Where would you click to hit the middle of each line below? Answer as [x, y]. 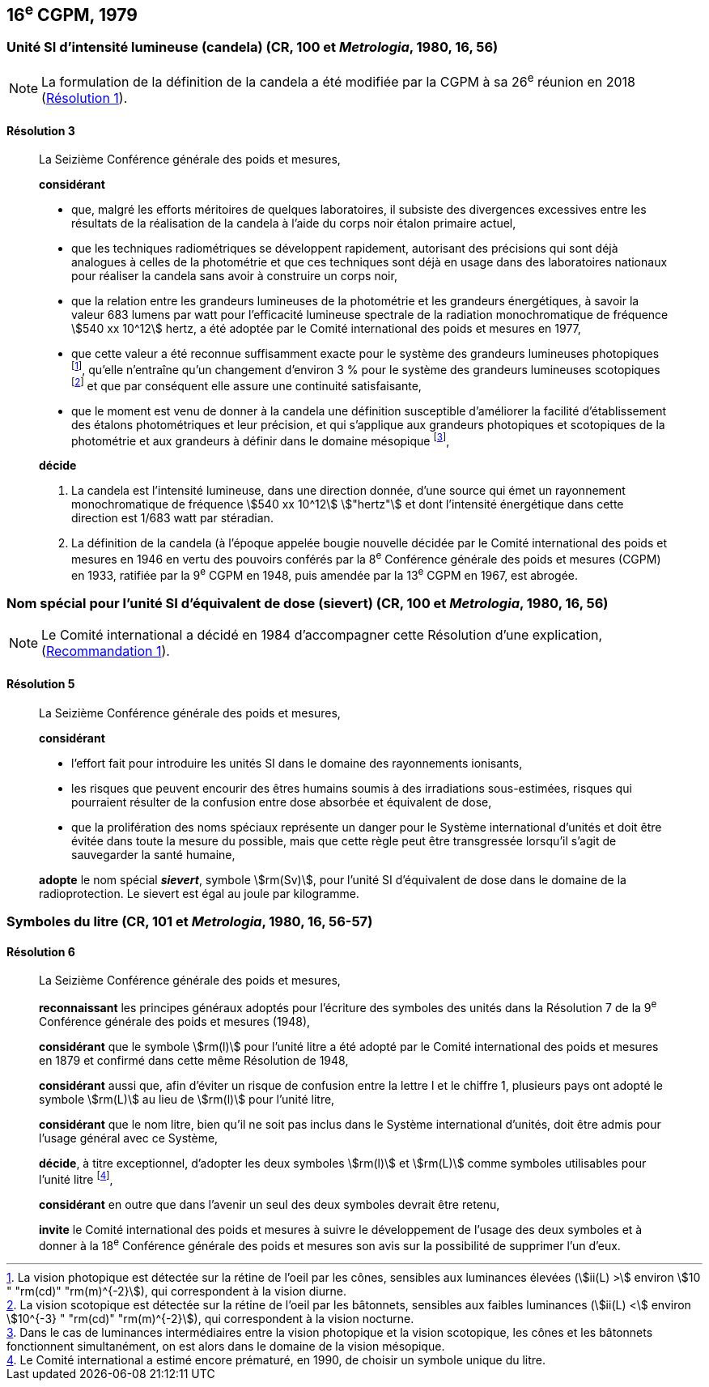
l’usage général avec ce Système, [129, 1138]
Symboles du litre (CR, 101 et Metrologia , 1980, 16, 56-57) [190, 921]
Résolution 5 [41, 683]
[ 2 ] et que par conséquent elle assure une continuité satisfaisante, [246, 385]
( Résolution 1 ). [85, 98]
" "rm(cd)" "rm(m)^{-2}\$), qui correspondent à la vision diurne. [176, 1291]
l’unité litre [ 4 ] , [76, 1178]
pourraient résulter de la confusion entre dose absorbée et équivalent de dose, [282, 802]
